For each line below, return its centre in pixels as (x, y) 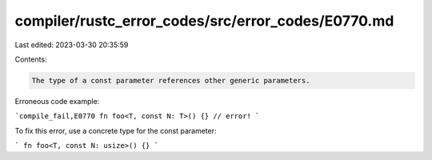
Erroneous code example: (57, 101)
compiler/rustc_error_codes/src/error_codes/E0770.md (204, 21)
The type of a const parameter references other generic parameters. (171, 80)
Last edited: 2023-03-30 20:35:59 (72, 45)
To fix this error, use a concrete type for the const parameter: (116, 130)
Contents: (31, 59)
